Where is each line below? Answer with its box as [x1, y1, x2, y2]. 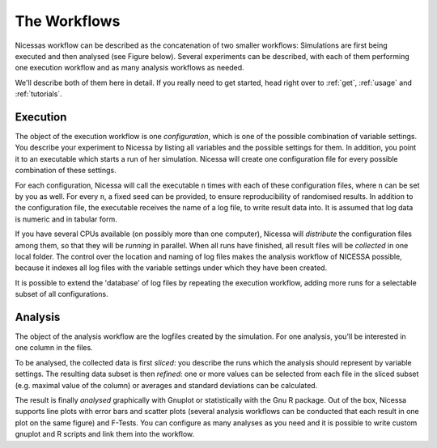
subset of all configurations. [15, 290, 108, 299]
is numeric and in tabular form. [15, 214, 117, 224]
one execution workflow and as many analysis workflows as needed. [15, 63, 244, 73]
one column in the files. [15, 343, 93, 353]
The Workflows [15, 12, 121, 30]
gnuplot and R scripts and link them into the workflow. [15, 429, 195, 439]
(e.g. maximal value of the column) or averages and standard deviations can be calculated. [15, 380, 318, 390]
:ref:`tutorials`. [15, 89, 62, 99]
